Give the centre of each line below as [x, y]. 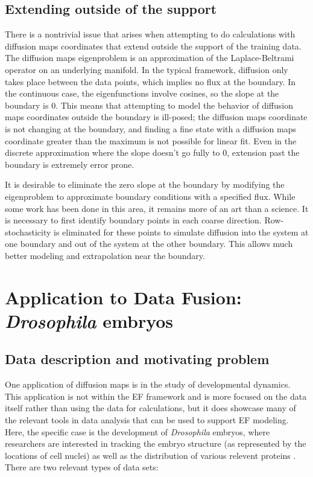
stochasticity [28, 232]
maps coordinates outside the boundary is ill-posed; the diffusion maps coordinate [156, 117]
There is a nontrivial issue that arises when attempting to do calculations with [150, 34]
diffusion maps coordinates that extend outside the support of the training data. [153, 46]
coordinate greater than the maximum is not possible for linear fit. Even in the [151, 140]
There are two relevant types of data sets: [82, 467]
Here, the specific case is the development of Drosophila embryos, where [138, 431]
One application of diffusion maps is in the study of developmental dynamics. [148, 384]
